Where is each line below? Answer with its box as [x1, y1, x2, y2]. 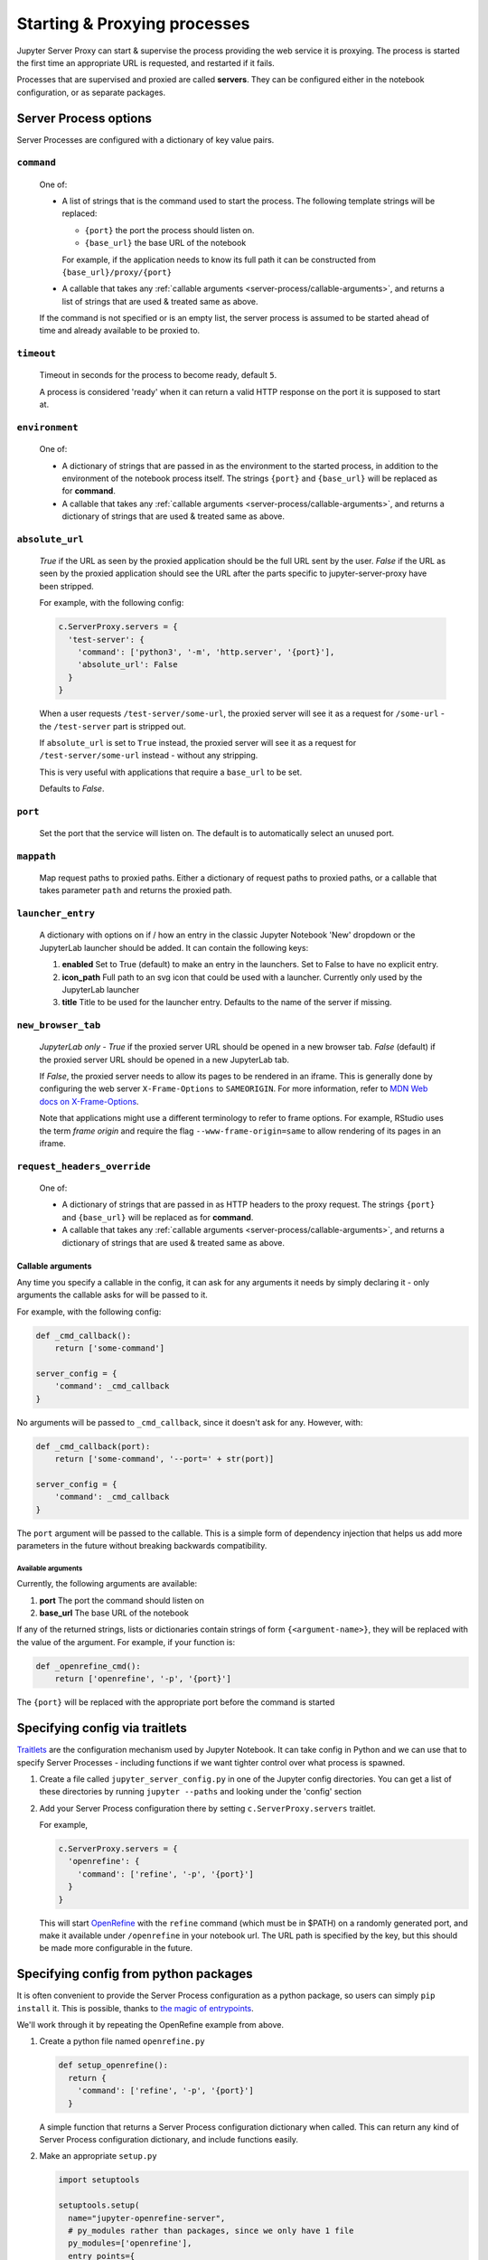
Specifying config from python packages [16, 1966, 253, 1982]
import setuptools [58, 2175, 140, 2185]
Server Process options [16, 110, 153, 126]
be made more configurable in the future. [39, 1943, 193, 1954]
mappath [16, 850, 56, 862]
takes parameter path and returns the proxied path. [39, 885, 232, 896]
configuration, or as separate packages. [16, 87, 166, 98]
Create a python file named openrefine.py [39, 2036, 205, 2047]
